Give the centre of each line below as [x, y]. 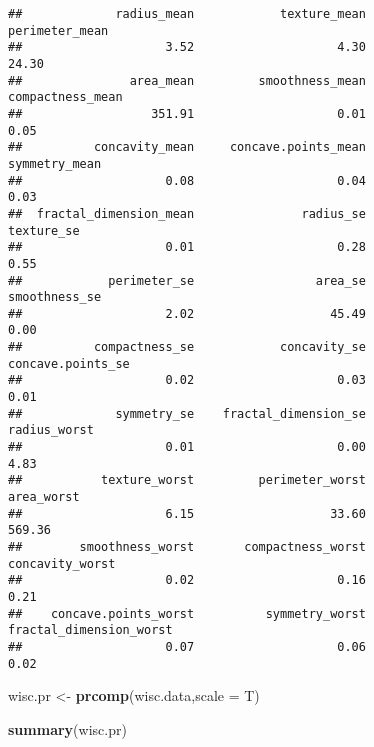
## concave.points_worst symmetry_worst [187, 613]
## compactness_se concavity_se [187, 347]
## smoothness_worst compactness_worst [187, 547]
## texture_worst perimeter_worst [187, 480]
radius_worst [51, 430]
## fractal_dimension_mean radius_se [187, 213]
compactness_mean [65, 97]
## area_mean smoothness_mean [187, 80]
